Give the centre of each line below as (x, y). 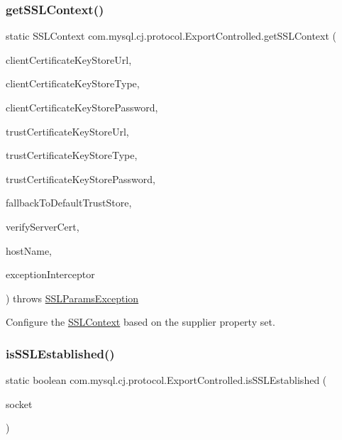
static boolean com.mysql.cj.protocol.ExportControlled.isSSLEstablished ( (166, 380)
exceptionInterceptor (50, 274)
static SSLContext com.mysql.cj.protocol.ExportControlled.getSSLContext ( (171, 36)
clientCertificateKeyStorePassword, (82, 107)
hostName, (29, 250)
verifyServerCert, (43, 226)
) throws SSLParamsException (72, 298)
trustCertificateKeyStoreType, (72, 155)
